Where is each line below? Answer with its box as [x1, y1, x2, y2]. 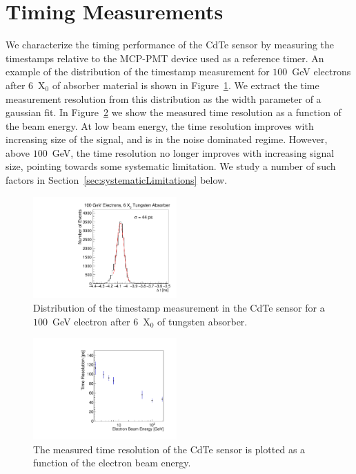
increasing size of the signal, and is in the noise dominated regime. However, [6, 132, 328, 146]
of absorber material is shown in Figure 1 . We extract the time [52, 77, 319, 92]
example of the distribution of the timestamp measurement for [6, 64, 270, 79]
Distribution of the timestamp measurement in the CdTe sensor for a [33, 301, 325, 315]
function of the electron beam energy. [33, 455, 191, 470]
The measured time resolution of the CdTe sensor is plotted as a [33, 442, 306, 456]
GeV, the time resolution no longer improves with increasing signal [52, 145, 335, 160]
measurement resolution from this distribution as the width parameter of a [6, 91, 322, 106]
